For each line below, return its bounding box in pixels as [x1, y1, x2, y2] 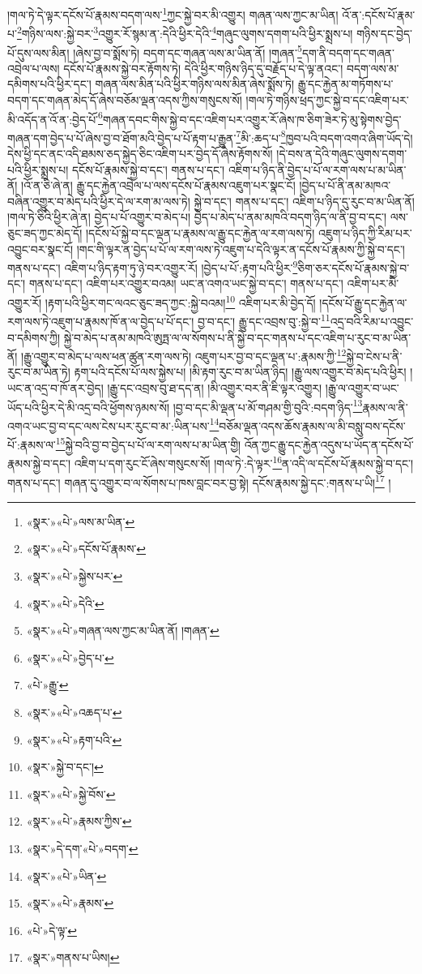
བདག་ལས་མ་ [346, 59, 399, 76]
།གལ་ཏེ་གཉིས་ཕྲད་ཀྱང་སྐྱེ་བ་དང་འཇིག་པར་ [245, 91, 409, 108]
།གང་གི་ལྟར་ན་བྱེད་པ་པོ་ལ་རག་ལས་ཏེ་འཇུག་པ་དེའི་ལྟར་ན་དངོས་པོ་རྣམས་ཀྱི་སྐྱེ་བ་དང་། [76, 240, 405, 257]
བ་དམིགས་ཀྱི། [7, 328, 61, 345]
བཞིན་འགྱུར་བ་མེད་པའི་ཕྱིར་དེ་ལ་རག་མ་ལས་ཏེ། [7, 192, 190, 209]
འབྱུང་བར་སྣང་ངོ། [7, 240, 74, 257]
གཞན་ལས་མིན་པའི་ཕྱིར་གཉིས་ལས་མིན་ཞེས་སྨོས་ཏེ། [95, 75, 295, 92]
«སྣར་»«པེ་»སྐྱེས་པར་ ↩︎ [26, 568, 123, 584]
